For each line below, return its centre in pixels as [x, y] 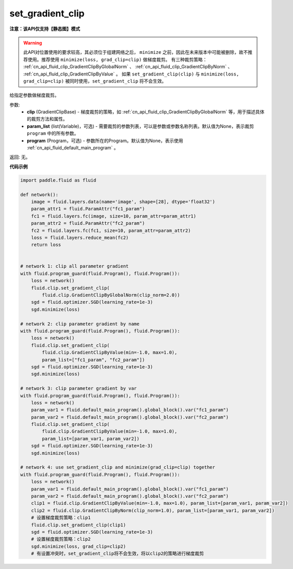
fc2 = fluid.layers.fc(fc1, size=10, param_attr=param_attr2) [111, 230]
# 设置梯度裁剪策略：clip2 [61, 539]
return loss [46, 245]
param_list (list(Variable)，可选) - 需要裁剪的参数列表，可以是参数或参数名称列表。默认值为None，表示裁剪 [140, 126]
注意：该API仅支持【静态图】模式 [45, 29]
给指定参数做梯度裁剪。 [34, 95]
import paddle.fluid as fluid [58, 180]
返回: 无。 [20, 157]
